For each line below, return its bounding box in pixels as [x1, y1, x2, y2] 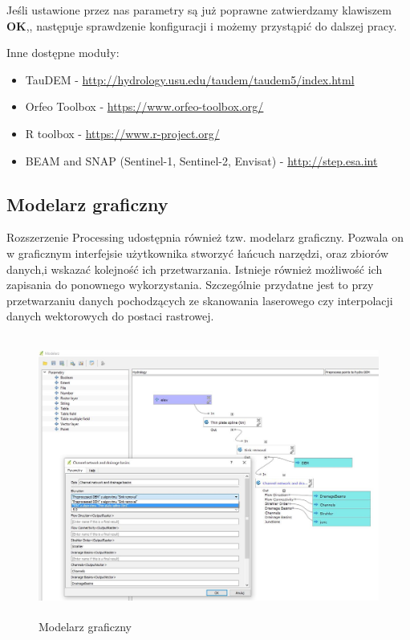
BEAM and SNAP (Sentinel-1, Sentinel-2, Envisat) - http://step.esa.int [25, 152, 378, 169]
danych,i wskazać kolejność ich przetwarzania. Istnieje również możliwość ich [6, 260, 383, 277]
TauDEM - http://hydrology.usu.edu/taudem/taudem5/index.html [25, 71, 355, 88]
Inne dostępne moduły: [6, 44, 120, 61]
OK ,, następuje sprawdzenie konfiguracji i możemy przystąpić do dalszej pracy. [6, 17, 397, 34]
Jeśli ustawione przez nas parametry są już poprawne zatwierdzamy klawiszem [6, 2, 392, 18]
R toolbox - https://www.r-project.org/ [25, 124, 220, 141]
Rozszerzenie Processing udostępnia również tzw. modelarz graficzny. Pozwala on [6, 229, 404, 246]
